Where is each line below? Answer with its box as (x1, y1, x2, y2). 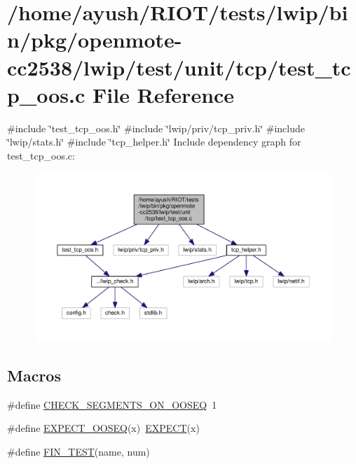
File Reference (92, 80, 235, 108)
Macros (7, 364, 61, 386)
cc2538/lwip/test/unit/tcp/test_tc (7, 52, 351, 81)
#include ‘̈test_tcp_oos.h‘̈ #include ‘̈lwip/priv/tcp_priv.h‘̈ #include (7, 120, 306, 135)
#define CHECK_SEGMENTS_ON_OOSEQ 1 (7, 397, 217, 412)
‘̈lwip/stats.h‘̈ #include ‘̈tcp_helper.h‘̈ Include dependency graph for (7, 134, 301, 149)
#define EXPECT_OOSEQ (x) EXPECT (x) (7, 421, 200, 435)
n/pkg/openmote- (7, 25, 182, 54)
